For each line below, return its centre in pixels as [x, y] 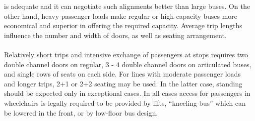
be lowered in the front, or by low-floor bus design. [81, 112]
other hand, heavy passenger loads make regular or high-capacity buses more [121, 16]
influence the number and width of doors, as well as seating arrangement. [115, 35]
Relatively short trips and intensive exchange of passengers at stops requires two [126, 54]
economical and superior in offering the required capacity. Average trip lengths [123, 25]
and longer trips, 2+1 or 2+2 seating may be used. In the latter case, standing [123, 83]
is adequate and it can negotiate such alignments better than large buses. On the [127, 6]
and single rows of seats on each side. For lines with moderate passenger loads [122, 74]
